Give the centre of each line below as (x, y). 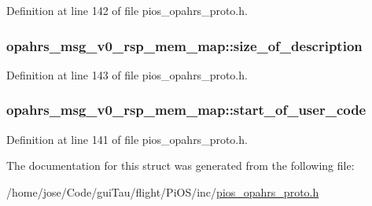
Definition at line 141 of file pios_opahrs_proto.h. (127, 139)
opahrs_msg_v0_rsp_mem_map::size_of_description (184, 45)
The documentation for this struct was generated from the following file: (180, 166)
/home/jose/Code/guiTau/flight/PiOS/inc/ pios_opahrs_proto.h (163, 191)
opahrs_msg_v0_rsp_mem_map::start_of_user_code (186, 110)
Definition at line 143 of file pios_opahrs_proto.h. (127, 74)
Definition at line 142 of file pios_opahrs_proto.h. (127, 10)
